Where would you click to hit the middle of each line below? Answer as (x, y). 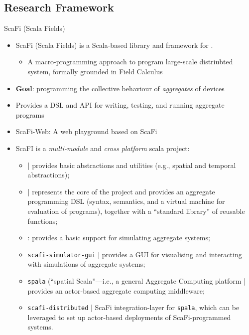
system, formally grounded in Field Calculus (95, 71)
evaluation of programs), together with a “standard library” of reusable (136, 211)
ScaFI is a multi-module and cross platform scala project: (103, 148)
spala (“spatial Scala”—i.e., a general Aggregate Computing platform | (136, 280)
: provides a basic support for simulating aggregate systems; (119, 238)
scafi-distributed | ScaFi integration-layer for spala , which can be (133, 307)
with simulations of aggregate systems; (86, 264)
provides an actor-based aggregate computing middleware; (116, 290)
